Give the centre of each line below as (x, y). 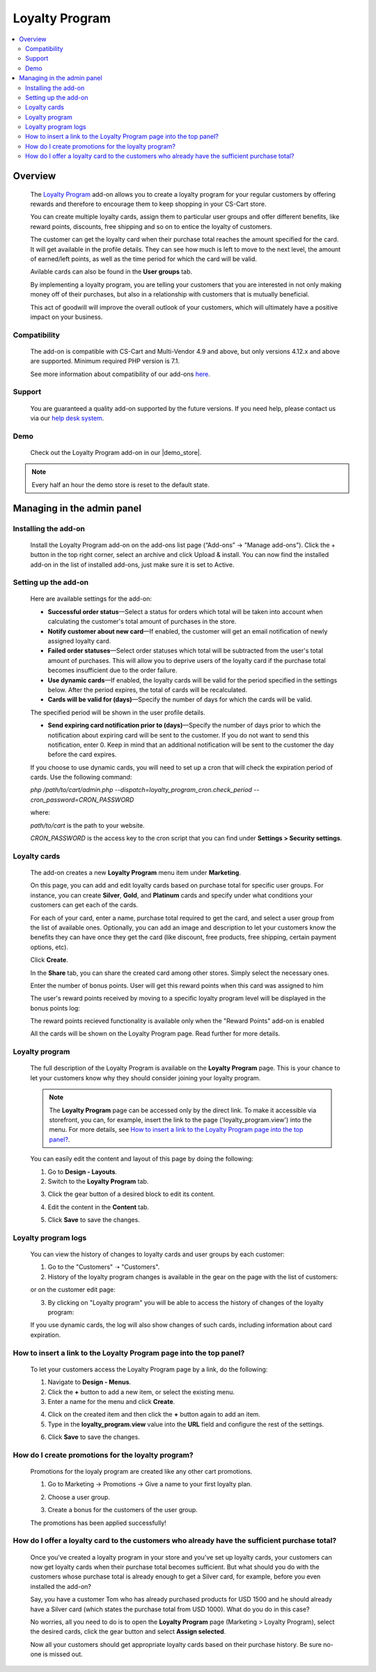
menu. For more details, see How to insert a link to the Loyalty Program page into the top (176, 1130)
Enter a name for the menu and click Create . (111, 1401)
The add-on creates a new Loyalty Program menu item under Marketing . (136, 873)
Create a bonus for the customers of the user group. (123, 1510)
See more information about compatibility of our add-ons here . (120, 374)
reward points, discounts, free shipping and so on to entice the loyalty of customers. (151, 226)
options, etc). (49, 947)
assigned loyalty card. (79, 641)
